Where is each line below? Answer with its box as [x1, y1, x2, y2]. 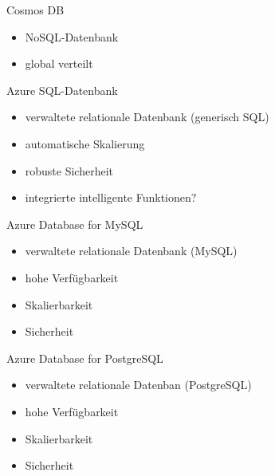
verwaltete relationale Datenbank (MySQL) [25, 242, 238, 259]
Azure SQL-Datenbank [6, 81, 118, 98]
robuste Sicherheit [25, 162, 114, 179]
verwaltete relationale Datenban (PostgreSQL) [25, 376, 252, 393]
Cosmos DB [6, 2, 65, 18]
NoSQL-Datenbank [25, 28, 119, 45]
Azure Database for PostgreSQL [6, 349, 163, 366]
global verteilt [25, 55, 93, 72]
